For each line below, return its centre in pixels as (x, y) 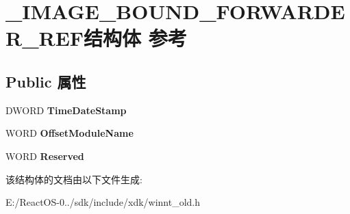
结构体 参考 (135, 38)
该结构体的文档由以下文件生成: (74, 179)
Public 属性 (46, 81)
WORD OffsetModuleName (70, 133)
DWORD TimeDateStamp (66, 110)
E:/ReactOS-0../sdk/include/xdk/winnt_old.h (103, 202)
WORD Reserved (45, 156)
